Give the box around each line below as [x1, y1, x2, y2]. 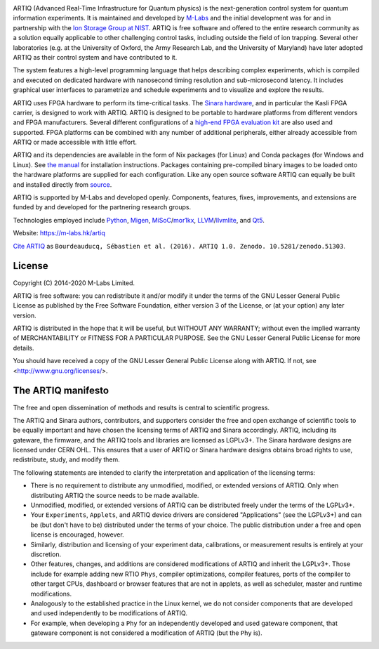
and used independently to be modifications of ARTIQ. [30, 609, 187, 617]
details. [13, 343, 34, 352]
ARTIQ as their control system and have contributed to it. [13, 53, 178, 61]
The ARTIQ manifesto [13, 385, 109, 397]
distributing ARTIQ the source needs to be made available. [30, 491, 199, 499]
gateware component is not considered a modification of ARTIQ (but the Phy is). [30, 629, 262, 637]
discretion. [30, 550, 62, 558]
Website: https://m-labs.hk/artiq [13, 229, 105, 237]
